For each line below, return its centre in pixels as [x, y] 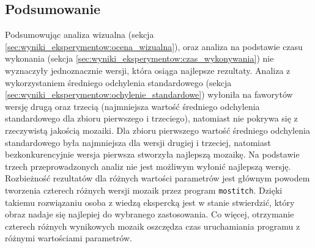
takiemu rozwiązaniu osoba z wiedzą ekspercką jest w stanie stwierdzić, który [150, 202]
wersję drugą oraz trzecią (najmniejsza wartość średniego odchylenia [132, 106]
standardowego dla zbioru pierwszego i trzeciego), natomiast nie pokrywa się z [151, 118]
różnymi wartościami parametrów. [69, 238]
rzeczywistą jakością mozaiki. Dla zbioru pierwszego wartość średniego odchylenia [157, 130]
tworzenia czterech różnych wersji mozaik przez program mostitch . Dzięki [144, 190]
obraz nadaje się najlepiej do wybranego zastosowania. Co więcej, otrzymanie [150, 214]
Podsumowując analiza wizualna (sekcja [80, 35]
